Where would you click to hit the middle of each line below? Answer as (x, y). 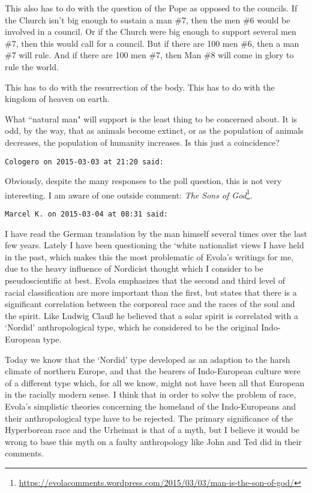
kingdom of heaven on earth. (57, 99)
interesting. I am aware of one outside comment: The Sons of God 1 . (129, 194)
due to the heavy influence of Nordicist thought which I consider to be (134, 268)
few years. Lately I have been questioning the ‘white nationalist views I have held (154, 245)
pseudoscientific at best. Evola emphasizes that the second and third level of (145, 280)
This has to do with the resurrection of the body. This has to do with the (140, 87)
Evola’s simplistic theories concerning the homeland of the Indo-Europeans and (151, 406)
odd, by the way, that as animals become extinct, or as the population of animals (154, 130)
